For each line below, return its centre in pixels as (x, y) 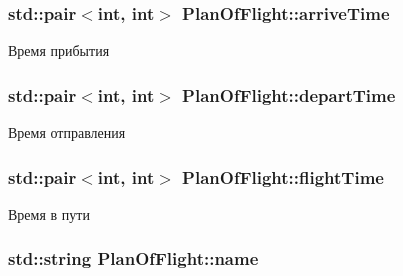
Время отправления (67, 132)
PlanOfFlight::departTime (289, 94)
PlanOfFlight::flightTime (283, 176)
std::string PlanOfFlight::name (133, 258)
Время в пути (49, 213)
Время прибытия (59, 50)
